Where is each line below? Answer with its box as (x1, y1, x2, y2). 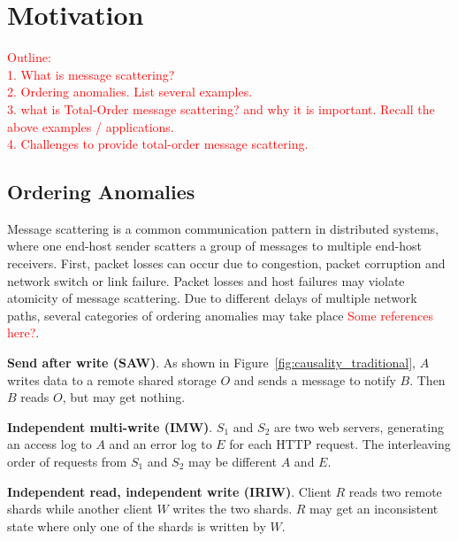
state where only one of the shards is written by (7, 516, 266, 535)
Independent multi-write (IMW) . (7, 417, 213, 436)
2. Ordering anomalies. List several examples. (7, 82, 253, 101)
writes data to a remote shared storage (7, 370, 217, 389)
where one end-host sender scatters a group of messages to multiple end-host (7, 236, 422, 255)
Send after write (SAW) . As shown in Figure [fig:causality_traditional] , (7, 353, 416, 372)
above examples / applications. (7, 117, 174, 135)
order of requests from (7, 452, 127, 471)
